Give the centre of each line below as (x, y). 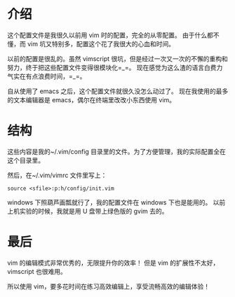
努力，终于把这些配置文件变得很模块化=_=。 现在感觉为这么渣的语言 (106, 67)
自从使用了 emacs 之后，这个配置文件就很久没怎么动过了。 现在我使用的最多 (118, 91)
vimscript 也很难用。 (37, 271)
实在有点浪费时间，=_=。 (49, 76)
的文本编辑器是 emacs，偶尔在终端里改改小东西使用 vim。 (92, 99)
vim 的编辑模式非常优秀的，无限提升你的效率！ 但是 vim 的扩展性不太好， (113, 263)
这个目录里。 (26, 160)
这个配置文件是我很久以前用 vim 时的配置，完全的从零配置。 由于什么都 (110, 35)
